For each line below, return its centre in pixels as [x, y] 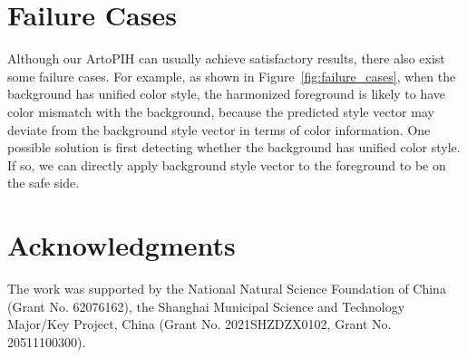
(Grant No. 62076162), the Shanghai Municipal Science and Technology [206, 306]
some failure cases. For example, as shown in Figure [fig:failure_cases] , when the [232, 76]
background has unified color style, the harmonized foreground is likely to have [227, 94]
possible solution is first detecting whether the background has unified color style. [234, 147]
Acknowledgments [122, 245]
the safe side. [44, 183]
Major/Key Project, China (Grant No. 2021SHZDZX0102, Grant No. [199, 324]
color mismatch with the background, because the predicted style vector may [221, 111]
